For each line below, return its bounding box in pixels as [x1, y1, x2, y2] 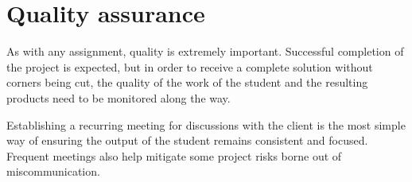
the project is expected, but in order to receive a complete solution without [6, 58, 373, 75]
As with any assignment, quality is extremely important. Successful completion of [6, 43, 404, 60]
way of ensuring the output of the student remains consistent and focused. [6, 132, 368, 149]
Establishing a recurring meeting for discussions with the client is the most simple [6, 116, 406, 133]
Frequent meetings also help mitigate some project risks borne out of [6, 147, 342, 164]
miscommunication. [6, 163, 100, 180]
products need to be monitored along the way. [6, 89, 231, 106]
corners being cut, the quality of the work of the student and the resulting [6, 74, 368, 91]
